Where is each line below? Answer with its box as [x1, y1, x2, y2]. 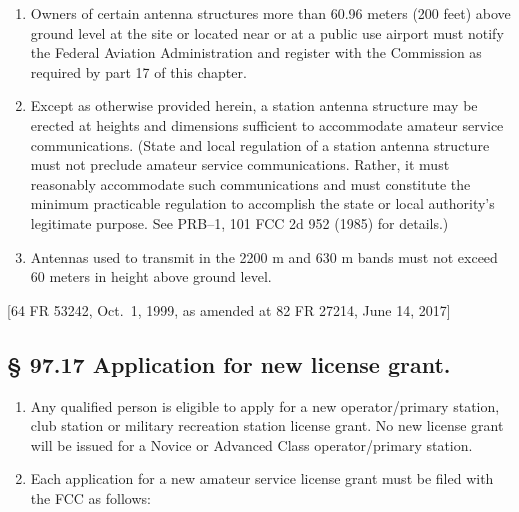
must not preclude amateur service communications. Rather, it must [30, 154, 450, 175]
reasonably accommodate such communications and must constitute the [30, 173, 471, 194]
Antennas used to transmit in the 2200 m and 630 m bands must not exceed [30, 246, 498, 267]
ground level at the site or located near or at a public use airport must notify [30, 22, 504, 43]
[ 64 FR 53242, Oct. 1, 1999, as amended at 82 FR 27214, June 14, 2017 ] [7, 299, 451, 320]
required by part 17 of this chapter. [30, 61, 247, 82]
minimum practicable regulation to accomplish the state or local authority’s [30, 193, 495, 214]
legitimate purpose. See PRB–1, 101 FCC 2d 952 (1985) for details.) [30, 212, 449, 233]
